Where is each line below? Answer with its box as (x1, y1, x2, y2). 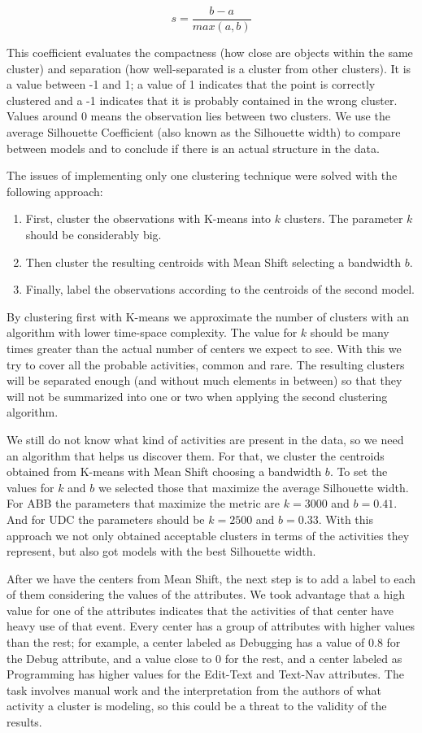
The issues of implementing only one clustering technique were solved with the (7, 167, 398, 184)
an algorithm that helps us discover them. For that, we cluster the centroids (7, 447, 385, 464)
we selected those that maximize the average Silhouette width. (98, 478, 409, 495)
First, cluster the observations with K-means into (25, 210, 272, 227)
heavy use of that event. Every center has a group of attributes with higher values (7, 617, 415, 635)
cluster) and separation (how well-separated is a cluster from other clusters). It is (7, 59, 411, 76)
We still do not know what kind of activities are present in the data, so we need (7, 430, 404, 447)
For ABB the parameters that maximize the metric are (7, 495, 281, 512)
